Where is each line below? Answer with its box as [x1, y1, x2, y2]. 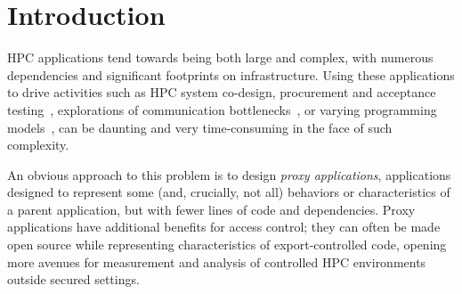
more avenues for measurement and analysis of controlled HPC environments [7, 252, 426, 271]
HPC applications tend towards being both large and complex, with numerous [7, 48, 434, 67]
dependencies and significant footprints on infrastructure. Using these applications [7, 65, 455, 84]
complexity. [7, 135, 69, 154]
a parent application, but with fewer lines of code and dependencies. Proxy [7, 200, 416, 218]
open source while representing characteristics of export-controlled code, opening [7, 235, 447, 254]
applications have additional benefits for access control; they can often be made [7, 217, 441, 236]
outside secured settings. [7, 270, 140, 289]
